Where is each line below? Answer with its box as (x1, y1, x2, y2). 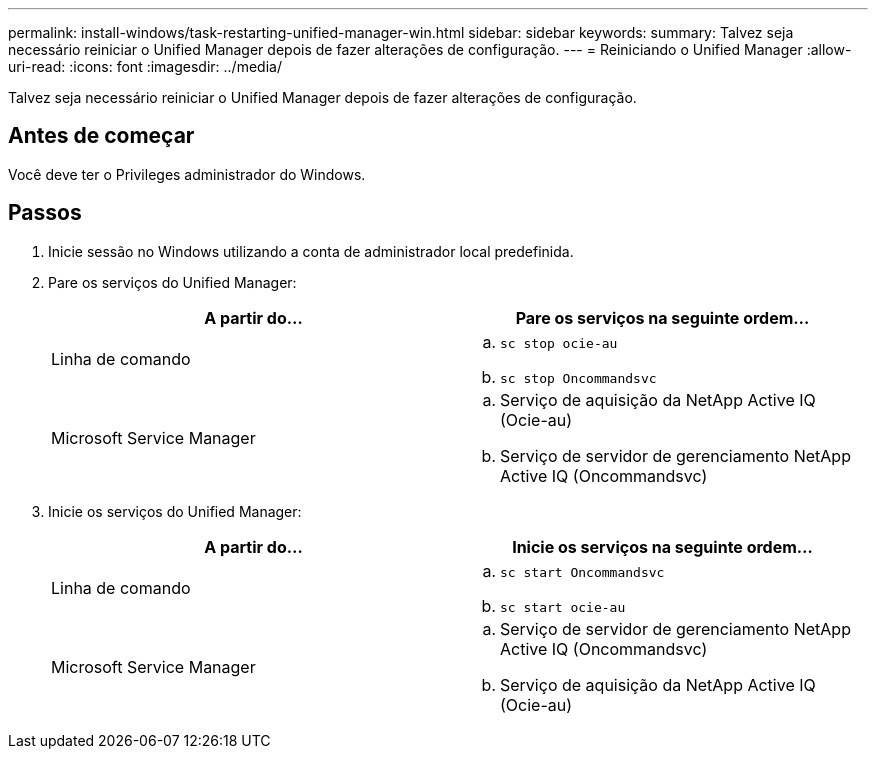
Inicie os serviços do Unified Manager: (48, 502, 302, 520)
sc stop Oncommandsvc (500, 370, 657, 386)
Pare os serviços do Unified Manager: (48, 273, 297, 291)
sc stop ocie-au (500, 335, 618, 351)
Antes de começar (8, 123, 195, 149)
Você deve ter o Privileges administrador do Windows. (8, 165, 366, 183)
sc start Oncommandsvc (500, 564, 665, 580)
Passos (8, 200, 82, 226)
